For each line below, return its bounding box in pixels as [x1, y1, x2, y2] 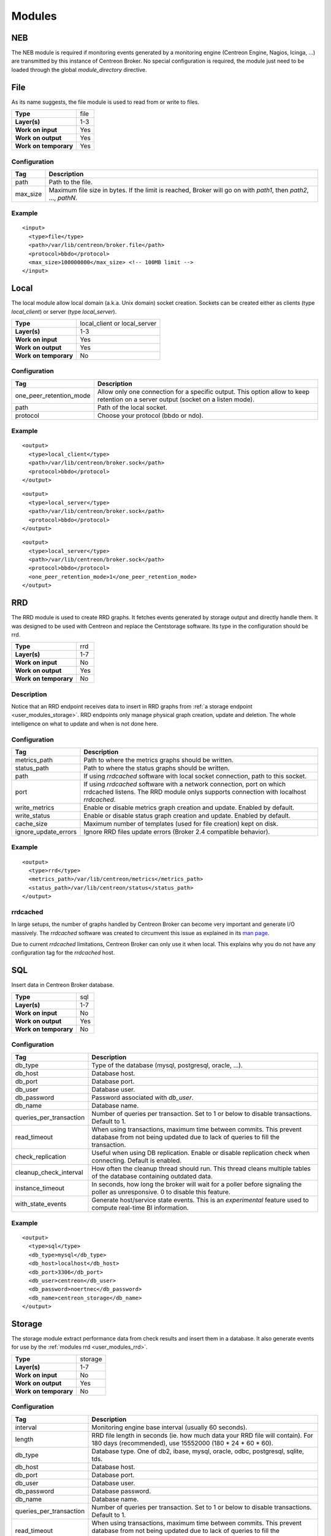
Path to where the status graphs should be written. [83, 764, 230, 772]
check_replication [15, 1152, 67, 1161]
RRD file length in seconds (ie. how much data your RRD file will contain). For [91, 1431, 314, 1440]
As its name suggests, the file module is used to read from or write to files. [11, 98, 199, 106]
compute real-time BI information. [91, 1203, 189, 1212]
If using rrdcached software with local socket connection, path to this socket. [83, 772, 307, 780]
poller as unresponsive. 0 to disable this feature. [91, 1188, 231, 1196]
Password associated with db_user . [91, 1093, 194, 1102]
